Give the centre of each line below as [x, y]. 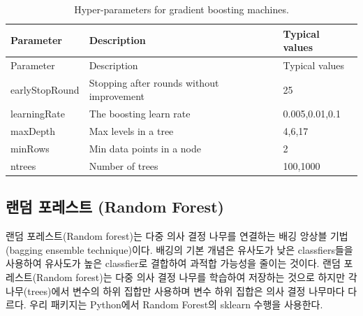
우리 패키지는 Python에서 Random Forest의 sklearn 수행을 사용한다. [176, 304]
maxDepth [33, 131]
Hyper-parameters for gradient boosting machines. [181, 9]
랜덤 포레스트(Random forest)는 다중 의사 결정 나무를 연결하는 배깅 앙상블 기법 [177, 236]
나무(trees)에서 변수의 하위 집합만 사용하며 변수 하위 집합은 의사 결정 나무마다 [175, 290]
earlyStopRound [45, 89]
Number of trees [124, 165]
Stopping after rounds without [154, 82]
